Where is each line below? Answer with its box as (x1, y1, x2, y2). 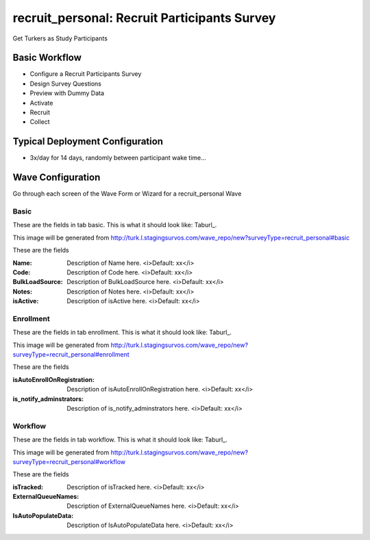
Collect (29, 118, 51, 126)
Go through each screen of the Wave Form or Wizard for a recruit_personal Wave (12, 190, 242, 198)
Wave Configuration (12, 172, 101, 183)
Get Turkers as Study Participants (12, 34, 108, 42)
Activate (29, 99, 53, 107)
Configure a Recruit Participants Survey (29, 70, 142, 78)
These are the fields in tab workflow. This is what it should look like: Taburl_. (12, 435, 227, 444)
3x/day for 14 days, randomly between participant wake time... (29, 154, 207, 162)
